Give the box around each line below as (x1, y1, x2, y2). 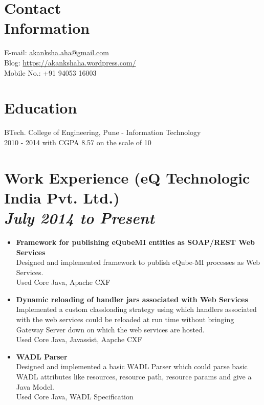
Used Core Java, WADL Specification (16, 391, 134, 402)
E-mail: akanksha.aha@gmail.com (4, 47, 109, 58)
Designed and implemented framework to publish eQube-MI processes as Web (16, 257, 260, 267)
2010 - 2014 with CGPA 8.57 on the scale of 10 (4, 137, 151, 147)
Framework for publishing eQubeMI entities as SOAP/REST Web (16, 236, 255, 247)
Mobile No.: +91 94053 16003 (4, 67, 97, 78)
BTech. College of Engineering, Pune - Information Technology (4, 127, 201, 138)
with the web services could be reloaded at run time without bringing (16, 314, 234, 325)
